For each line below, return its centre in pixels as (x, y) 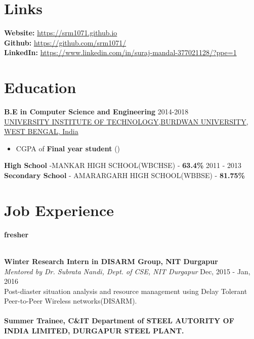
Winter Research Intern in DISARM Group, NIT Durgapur (111, 261)
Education (40, 87)
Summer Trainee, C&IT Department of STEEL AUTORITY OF (119, 321)
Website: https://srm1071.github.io (61, 33)
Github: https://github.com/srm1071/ (65, 42)
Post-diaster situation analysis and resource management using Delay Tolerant (126, 291)
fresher (16, 234)
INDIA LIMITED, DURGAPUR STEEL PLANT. (94, 331)
